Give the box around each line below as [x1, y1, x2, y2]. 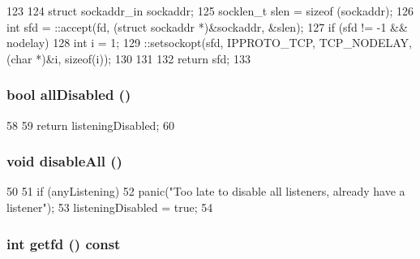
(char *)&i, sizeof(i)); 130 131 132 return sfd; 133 [6, 50, 251, 67]
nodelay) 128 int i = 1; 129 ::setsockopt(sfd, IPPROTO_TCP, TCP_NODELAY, [6, 34, 412, 51]
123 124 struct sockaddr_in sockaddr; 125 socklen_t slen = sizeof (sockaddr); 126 [6, 2, 414, 19]
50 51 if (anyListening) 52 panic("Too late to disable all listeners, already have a [6, 183, 405, 200]
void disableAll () [6, 151, 122, 171]
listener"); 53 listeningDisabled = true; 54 [6, 199, 213, 215]
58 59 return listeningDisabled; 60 [6, 116, 174, 133]
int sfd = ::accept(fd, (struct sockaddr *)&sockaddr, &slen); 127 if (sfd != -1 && [6, 18, 408, 35]
